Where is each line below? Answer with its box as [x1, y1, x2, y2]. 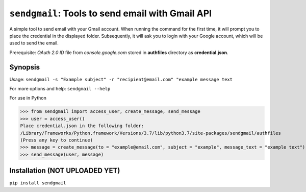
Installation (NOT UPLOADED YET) [9, 166, 120, 175]
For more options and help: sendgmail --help [9, 86, 111, 92]
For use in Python [9, 95, 47, 101]
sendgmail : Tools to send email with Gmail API [9, 8, 212, 19]
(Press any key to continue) [20, 137, 93, 143]
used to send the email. [9, 40, 59, 46]
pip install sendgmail [9, 180, 66, 186]
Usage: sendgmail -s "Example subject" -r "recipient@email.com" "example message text [9, 76, 233, 82]
